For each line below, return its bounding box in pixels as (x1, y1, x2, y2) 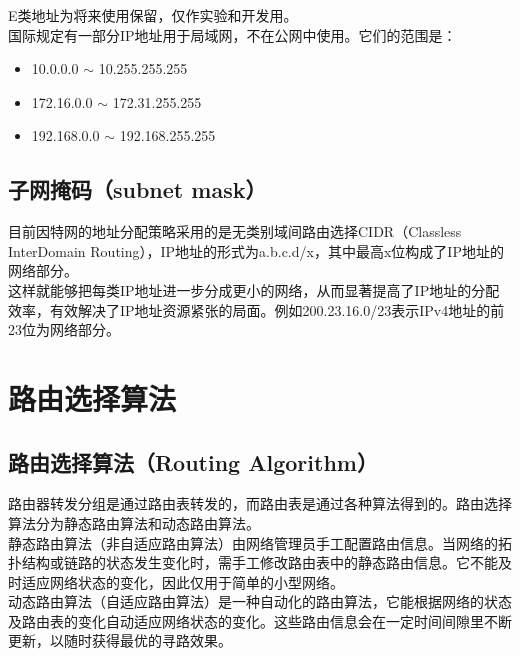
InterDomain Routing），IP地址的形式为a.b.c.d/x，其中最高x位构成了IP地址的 (8, 240, 504, 261)
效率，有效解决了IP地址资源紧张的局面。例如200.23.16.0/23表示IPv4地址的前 (8, 299, 505, 320)
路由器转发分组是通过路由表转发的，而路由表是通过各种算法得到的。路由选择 (8, 493, 512, 514)
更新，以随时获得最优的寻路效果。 (8, 630, 232, 651)
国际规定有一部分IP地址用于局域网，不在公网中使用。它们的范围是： (8, 24, 457, 45)
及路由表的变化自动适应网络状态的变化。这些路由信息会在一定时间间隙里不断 (8, 610, 512, 631)
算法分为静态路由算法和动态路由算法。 (8, 512, 260, 533)
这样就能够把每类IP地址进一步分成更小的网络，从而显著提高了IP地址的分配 (8, 279, 500, 300)
